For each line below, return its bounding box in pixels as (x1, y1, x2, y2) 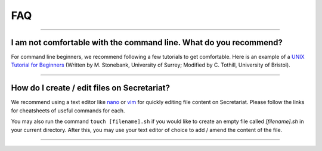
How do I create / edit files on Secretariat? (11, 83, 170, 93)
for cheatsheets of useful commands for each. (11, 107, 125, 114)
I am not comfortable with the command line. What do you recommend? (11, 37, 283, 48)
